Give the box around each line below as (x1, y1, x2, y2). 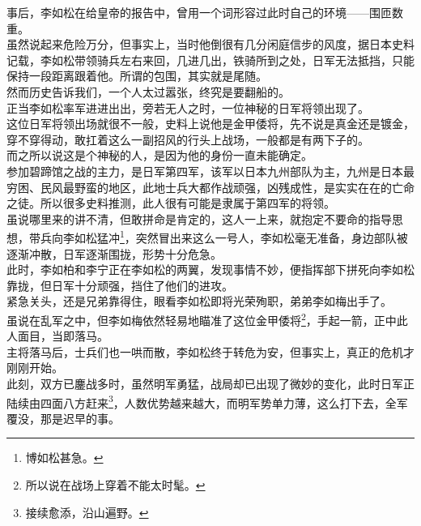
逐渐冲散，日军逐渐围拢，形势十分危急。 (6, 245, 222, 262)
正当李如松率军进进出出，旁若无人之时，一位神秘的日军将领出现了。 (6, 99, 369, 116)
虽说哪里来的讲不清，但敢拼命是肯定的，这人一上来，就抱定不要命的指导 (6, 210, 392, 227)
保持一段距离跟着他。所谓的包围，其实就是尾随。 (6, 67, 267, 84)
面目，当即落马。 (17, 327, 108, 344)
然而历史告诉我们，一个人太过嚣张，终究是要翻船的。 (6, 83, 290, 100)
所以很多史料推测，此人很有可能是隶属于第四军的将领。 (40, 195, 335, 212)
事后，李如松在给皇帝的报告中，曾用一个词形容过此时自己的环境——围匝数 (6, 4, 403, 20)
